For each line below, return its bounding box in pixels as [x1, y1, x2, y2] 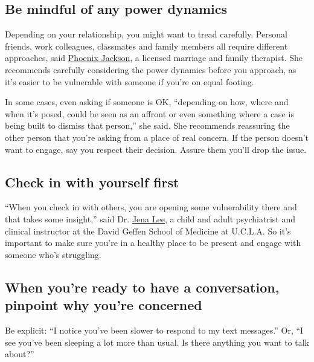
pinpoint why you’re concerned [5, 296, 202, 314]
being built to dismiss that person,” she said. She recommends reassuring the [5, 119, 290, 132]
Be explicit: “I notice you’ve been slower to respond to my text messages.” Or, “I [5, 323, 304, 336]
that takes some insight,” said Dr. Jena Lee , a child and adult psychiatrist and [5, 212, 296, 225]
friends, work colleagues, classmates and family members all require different [5, 39, 288, 52]
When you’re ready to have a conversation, [5, 277, 280, 296]
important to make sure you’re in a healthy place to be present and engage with [5, 236, 301, 249]
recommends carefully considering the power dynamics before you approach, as [5, 63, 296, 76]
